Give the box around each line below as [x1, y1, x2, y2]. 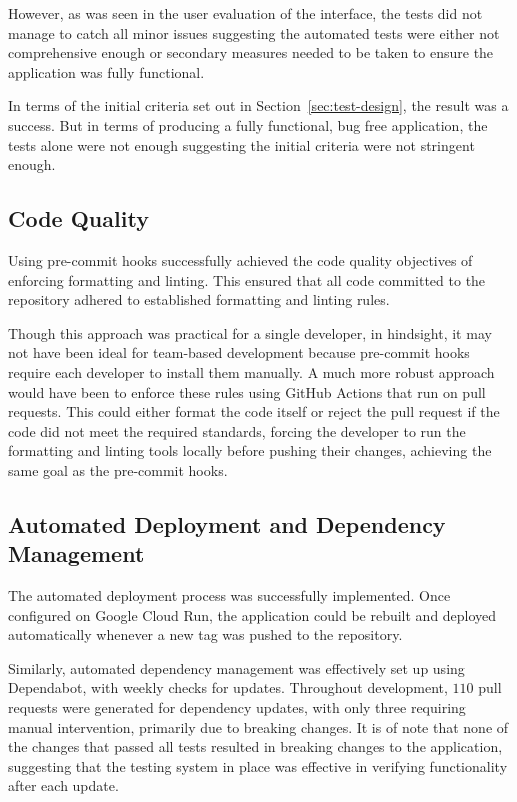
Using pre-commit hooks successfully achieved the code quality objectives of [8, 249, 473, 270]
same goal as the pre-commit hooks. [8, 459, 228, 480]
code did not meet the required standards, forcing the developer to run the [8, 420, 466, 441]
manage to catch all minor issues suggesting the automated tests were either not [8, 22, 500, 43]
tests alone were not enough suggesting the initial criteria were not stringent [8, 134, 475, 155]
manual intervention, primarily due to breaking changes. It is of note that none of [8, 716, 509, 737]
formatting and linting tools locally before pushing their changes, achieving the [8, 440, 492, 461]
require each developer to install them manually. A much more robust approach [8, 361, 495, 382]
